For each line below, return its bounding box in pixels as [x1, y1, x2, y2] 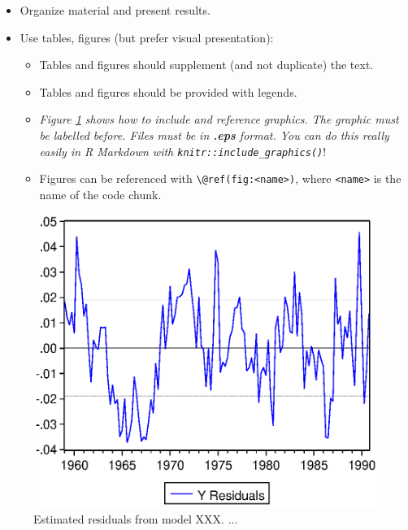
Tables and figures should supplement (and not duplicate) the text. [39, 56, 374, 73]
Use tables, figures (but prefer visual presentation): [20, 28, 274, 46]
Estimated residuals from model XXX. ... [33, 510, 238, 527]
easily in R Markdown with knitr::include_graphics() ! [39, 142, 327, 159]
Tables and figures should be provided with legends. [39, 83, 297, 100]
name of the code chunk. [39, 185, 162, 202]
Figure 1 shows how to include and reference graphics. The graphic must [39, 111, 399, 128]
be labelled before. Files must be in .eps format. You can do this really [39, 126, 389, 143]
